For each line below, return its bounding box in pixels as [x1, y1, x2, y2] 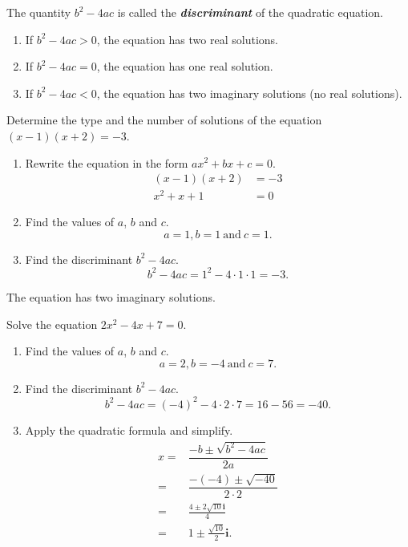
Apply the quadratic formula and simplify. [25, 421, 233, 438]
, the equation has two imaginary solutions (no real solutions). [96, 84, 402, 101]
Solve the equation [6, 315, 98, 332]
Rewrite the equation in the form [25, 154, 188, 171]
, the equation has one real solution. [96, 58, 273, 75]
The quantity [6, 4, 71, 20]
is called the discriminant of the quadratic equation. [117, 4, 384, 20]
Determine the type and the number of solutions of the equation [6, 111, 322, 128]
